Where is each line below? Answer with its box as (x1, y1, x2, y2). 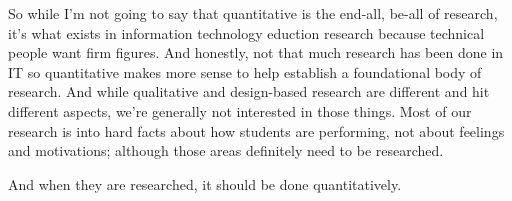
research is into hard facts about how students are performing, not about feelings (8, 120, 505, 141)
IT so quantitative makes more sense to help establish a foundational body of (8, 61, 482, 82)
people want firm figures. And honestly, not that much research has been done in (8, 42, 504, 63)
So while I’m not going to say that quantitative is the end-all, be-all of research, (8, 3, 498, 23)
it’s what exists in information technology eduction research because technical (8, 22, 485, 43)
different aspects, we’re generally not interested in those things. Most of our (8, 100, 472, 121)
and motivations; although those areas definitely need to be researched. (8, 140, 444, 161)
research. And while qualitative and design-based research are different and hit (8, 81, 490, 102)
